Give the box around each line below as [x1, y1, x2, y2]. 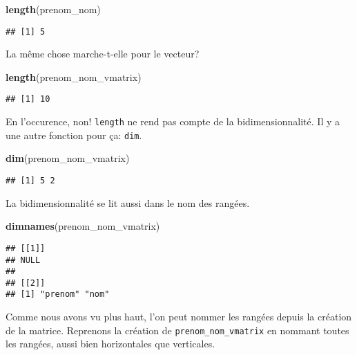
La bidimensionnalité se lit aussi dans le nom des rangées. [6, 195, 250, 210]
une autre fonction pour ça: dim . [6, 127, 142, 142]
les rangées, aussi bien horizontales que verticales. [6, 336, 215, 351]
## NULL [6, 255, 41, 265]
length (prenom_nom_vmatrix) [6, 69, 142, 84]
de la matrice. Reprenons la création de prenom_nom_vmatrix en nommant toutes [6, 322, 349, 337]
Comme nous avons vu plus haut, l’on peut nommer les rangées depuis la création [6, 309, 352, 324]
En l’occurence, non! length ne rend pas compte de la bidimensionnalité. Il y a [6, 114, 340, 129]
